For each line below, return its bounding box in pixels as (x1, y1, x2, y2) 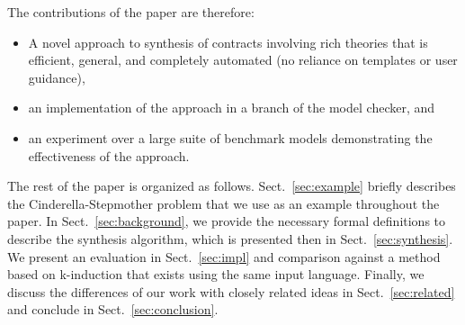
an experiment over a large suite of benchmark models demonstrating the (28, 128, 433, 147)
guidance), (28, 68, 85, 86)
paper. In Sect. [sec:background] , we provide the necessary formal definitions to (7, 212, 446, 230)
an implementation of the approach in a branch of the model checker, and (28, 98, 435, 117)
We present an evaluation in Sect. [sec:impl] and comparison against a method (7, 247, 441, 266)
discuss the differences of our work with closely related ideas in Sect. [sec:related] (7, 282, 455, 301)
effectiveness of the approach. (28, 146, 190, 165)
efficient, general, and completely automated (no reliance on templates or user (28, 50, 458, 69)
